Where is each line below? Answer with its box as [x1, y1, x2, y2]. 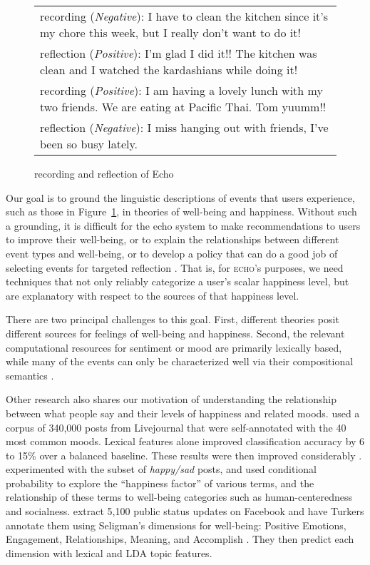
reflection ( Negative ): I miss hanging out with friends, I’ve [40, 119, 329, 136]
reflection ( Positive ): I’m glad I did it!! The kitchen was [40, 45, 317, 61]
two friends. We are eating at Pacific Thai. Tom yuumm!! [40, 98, 327, 115]
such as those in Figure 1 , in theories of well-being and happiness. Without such [6, 204, 357, 219]
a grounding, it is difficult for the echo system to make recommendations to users [6, 218, 361, 233]
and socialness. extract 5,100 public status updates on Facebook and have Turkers [6, 504, 364, 519]
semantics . [6, 367, 54, 382]
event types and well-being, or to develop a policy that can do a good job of [6, 245, 338, 260]
